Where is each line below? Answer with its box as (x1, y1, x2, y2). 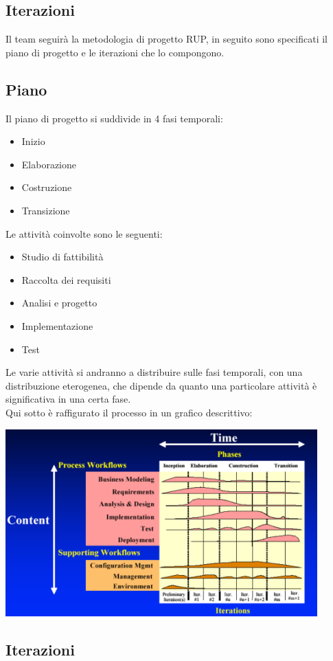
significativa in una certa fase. (5, 392, 131, 406)
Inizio (21, 134, 45, 148)
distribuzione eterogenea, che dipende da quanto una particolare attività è (5, 378, 317, 392)
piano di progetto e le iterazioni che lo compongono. (5, 45, 225, 59)
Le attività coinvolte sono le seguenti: (5, 226, 163, 240)
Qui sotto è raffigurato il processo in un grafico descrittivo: (5, 405, 253, 419)
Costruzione (21, 180, 72, 194)
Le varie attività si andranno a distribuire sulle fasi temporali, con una (5, 365, 303, 379)
